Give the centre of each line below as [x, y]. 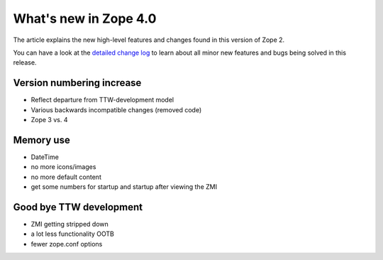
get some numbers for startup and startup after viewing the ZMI [124, 187]
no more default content [66, 177]
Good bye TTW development [78, 207]
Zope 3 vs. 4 [49, 120]
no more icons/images [63, 167]
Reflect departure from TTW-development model [102, 100]
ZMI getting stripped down [70, 224]
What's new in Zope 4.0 [85, 18]
